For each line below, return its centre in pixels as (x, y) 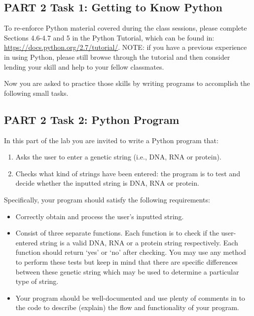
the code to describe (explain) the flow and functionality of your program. (127, 307)
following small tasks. (36, 93)
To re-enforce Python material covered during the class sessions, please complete (126, 28)
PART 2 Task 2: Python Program (92, 119)
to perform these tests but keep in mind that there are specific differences (127, 261)
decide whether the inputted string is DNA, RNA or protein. (107, 183)
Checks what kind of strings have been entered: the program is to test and (128, 173)
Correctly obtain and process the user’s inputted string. (100, 216)
